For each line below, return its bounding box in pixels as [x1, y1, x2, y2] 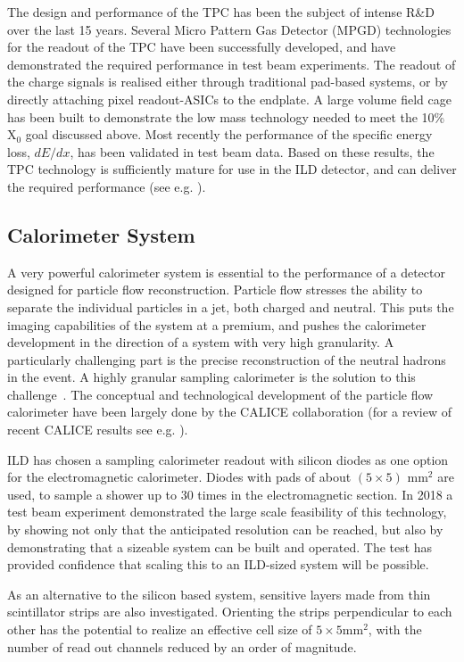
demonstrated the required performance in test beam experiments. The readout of [7, 54, 456, 73]
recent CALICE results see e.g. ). [7, 420, 188, 439]
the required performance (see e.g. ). [7, 177, 206, 195]
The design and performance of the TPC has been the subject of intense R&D [7, 3, 435, 21]
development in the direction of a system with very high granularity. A [7, 333, 394, 352]
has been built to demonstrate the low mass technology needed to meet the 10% [7, 107, 445, 126]
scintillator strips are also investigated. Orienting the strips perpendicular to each [7, 602, 452, 621]
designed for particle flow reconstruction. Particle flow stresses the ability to [7, 280, 423, 299]
